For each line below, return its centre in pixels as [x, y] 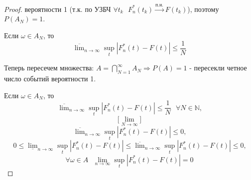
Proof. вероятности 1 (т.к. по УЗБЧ [58, 9]
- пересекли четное [218, 68]
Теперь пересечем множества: [49, 68]
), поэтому [203, 9]
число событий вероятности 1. [50, 79]
